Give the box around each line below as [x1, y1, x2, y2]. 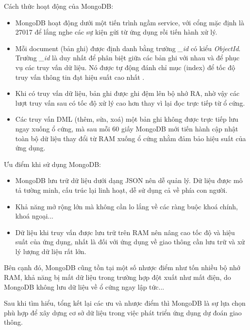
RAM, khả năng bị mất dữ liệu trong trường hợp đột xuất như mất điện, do [4, 272, 231, 282]
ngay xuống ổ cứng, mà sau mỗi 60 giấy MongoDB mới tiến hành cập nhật [15, 123, 238, 133]
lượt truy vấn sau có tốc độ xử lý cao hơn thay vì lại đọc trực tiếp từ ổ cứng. [15, 97, 245, 108]
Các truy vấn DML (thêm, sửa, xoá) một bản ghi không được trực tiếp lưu [15, 114, 238, 124]
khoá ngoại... [15, 211, 53, 221]
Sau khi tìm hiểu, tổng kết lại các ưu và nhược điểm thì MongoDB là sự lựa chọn [4, 298, 246, 308]
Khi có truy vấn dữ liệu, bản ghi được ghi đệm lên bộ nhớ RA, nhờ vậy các [15, 88, 240, 98]
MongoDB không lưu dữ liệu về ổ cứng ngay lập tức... [4, 281, 165, 292]
